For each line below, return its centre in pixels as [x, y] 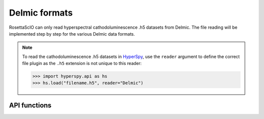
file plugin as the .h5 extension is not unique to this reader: [82, 63]
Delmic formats [41, 13]
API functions [30, 105]
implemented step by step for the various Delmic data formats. [72, 34]
